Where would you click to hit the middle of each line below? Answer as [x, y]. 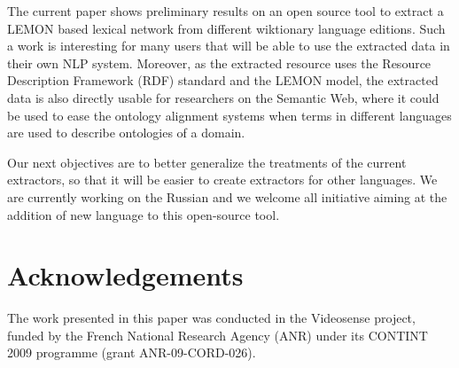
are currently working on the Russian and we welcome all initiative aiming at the [227, 196]
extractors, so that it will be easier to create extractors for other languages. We [222, 180]
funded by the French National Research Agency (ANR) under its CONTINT [218, 335]
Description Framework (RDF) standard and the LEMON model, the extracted [223, 80]
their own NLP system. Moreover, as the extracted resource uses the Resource [219, 63]
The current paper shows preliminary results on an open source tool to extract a [226, 11]
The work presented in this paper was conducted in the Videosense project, [211, 318]
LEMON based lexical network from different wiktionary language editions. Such [226, 28]
